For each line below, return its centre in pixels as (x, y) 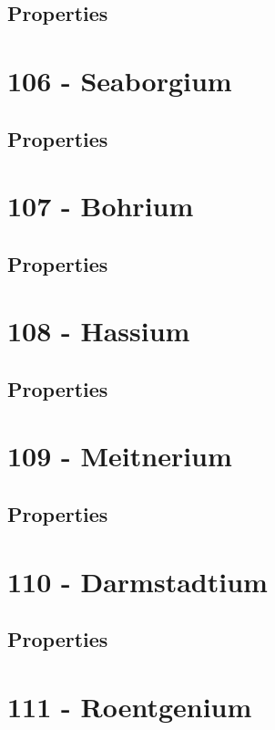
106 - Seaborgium (120, 80)
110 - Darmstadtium (137, 581)
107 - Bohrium (101, 206)
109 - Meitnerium (120, 456)
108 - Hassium (99, 331)
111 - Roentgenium (130, 706)
